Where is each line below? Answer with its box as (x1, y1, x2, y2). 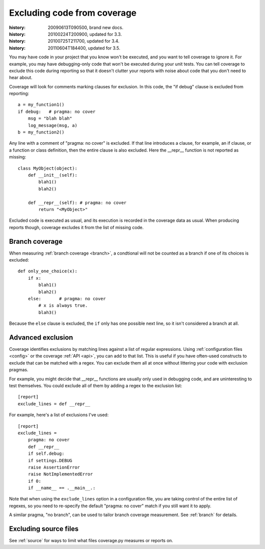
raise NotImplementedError (27, 471, 93, 477)
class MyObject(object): (18, 165, 78, 171)
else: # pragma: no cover (27, 296, 106, 301)
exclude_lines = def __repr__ (18, 401, 91, 407)
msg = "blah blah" (27, 116, 73, 121)
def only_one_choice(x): (18, 268, 78, 274)
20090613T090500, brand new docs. (48, 25, 124, 30)
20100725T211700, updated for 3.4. (48, 38, 120, 44)
